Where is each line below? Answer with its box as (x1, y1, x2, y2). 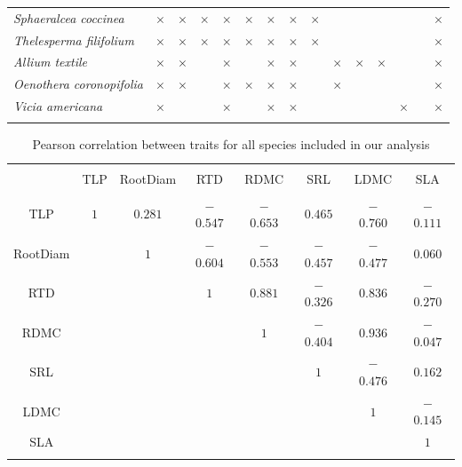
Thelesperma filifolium (13, 30, 134, 49)
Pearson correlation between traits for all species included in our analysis (32, 135, 430, 154)
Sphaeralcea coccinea (13, 8, 124, 27)
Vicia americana (13, 97, 103, 115)
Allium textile (13, 52, 87, 71)
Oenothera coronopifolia (13, 75, 143, 93)
